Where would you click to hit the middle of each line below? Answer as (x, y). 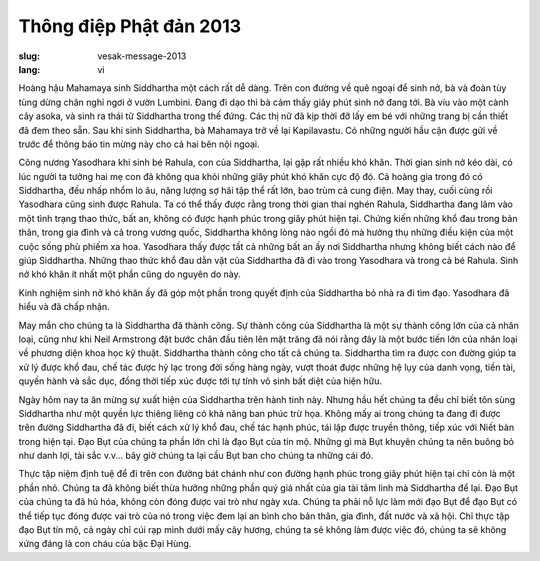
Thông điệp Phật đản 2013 (130, 26)
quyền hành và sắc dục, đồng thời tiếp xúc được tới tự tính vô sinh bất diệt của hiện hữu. (200, 381)
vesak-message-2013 (142, 56)
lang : (29, 69)
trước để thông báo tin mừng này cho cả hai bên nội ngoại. (139, 144)
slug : (29, 56)
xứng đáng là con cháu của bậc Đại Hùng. (105, 544)
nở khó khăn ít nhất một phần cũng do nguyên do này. (130, 274)
